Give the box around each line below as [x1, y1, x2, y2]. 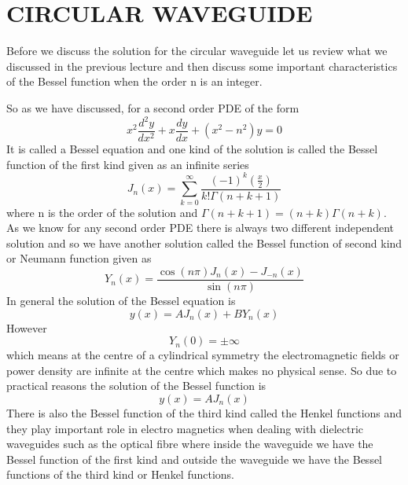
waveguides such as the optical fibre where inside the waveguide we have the [6, 435, 373, 452]
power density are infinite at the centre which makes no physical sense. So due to [6, 362, 397, 378]
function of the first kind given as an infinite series [6, 156, 249, 172]
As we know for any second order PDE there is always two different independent [6, 219, 394, 236]
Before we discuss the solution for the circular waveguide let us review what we [6, 42, 388, 59]
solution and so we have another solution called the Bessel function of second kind [6, 234, 402, 251]
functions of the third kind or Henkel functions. [6, 466, 235, 483]
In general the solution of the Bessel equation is [6, 292, 236, 308]
